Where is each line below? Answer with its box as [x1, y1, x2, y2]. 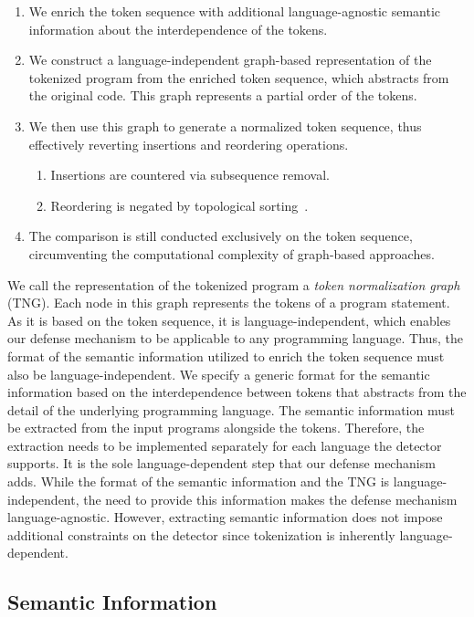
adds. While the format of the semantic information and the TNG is [7, 472, 390, 491]
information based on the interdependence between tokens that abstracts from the [7, 382, 467, 402]
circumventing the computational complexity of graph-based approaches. [28, 244, 435, 263]
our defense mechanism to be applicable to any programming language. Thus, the [7, 329, 463, 348]
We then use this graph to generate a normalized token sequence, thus [28, 116, 422, 135]
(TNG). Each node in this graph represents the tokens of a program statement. [7, 293, 450, 312]
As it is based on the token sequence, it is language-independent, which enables [7, 310, 451, 329]
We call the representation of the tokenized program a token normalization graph [7, 275, 460, 294]
